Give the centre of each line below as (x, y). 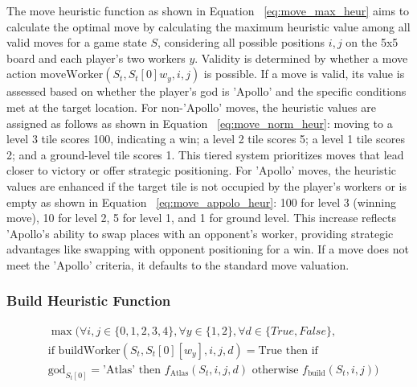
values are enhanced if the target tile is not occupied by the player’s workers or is (206, 185)
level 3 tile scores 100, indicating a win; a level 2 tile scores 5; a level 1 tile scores (206, 139)
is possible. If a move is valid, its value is (304, 74)
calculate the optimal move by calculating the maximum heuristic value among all (208, 26)
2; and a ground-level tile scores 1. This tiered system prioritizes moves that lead (205, 154)
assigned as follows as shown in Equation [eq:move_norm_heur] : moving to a (200, 123)
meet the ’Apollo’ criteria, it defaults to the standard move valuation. (178, 264)
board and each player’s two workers (96, 58)
